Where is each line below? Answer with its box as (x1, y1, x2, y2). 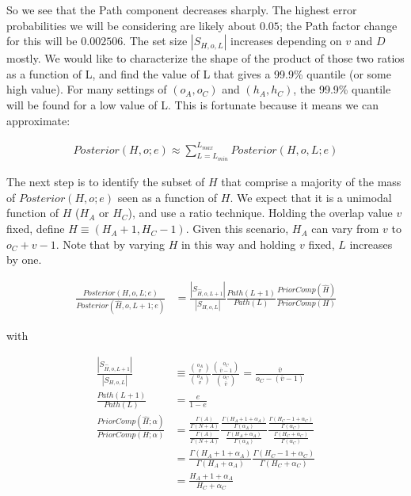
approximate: (6, 112, 70, 128)
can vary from (311, 220, 379, 237)
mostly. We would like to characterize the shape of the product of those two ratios (6, 50, 405, 67)
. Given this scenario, (185, 220, 289, 237)
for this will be (6, 32, 78, 49)
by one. (6, 251, 42, 268)
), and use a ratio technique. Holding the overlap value (127, 204, 393, 221)
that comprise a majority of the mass (221, 174, 401, 190)
